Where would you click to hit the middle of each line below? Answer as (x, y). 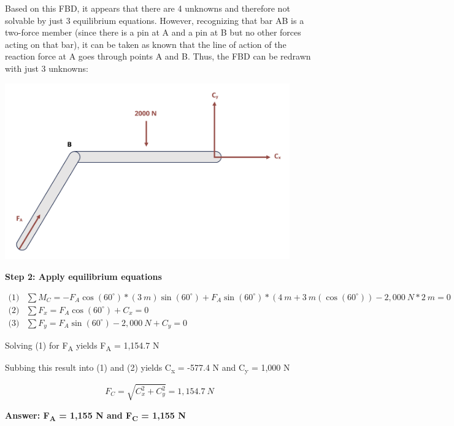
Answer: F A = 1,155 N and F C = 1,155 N (95, 416)
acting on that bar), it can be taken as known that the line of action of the (146, 44)
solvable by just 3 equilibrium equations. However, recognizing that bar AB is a (155, 20)
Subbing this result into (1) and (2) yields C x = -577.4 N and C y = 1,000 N (148, 368)
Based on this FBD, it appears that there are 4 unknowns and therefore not (148, 8)
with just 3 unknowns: (47, 68)
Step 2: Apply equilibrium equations (83, 276)
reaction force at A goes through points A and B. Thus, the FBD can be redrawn (158, 56)
